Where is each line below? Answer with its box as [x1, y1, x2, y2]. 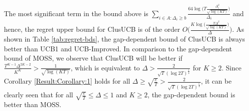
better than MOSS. [4, 99, 62, 110]
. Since [221, 62, 242, 72]
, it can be [201, 76, 232, 86]
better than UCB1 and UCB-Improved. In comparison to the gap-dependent [4, 43, 232, 53]
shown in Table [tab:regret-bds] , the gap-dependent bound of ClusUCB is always [4, 33, 245, 44]
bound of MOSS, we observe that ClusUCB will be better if [4, 53, 183, 63]
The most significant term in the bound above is [4, 8, 148, 18]
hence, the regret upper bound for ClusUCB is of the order [4, 24, 180, 34]
